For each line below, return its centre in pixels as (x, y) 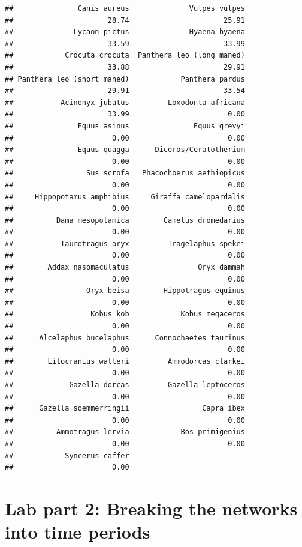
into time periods (78, 532)
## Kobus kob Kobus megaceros (125, 314)
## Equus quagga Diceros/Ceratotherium (125, 150)
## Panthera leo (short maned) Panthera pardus (125, 79)
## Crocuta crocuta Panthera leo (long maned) (125, 56)
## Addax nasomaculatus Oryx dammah (125, 267)
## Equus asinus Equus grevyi (125, 126)
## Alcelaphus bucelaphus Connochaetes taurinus (125, 338)
